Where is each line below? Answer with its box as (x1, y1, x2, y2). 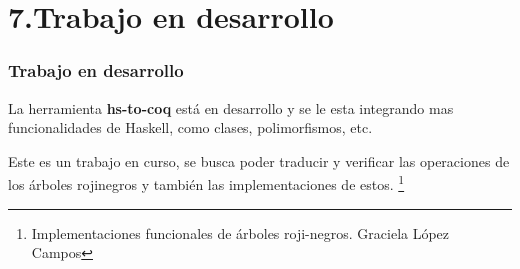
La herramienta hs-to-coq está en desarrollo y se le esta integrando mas (8, 97, 454, 118)
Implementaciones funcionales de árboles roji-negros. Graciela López (31, 222, 450, 243)
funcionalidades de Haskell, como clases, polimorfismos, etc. (8, 117, 373, 138)
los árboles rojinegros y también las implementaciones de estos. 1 (8, 171, 405, 195)
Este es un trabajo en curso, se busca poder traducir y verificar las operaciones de (8, 150, 510, 171)
